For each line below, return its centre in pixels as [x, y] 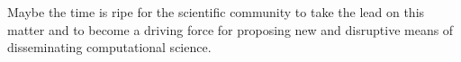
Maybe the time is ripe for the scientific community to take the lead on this [216, 12]
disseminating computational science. [109, 47]
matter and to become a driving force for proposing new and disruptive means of [230, 29]
